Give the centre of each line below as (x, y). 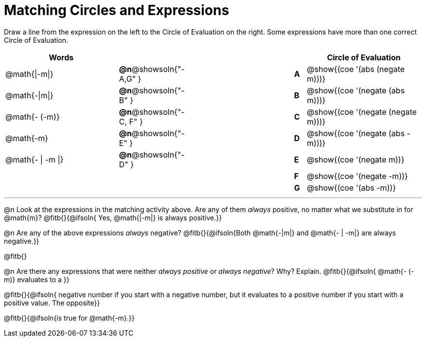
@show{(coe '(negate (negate (362, 112)
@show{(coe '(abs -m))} (352, 188)
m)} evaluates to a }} (37, 279)
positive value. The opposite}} (52, 303)
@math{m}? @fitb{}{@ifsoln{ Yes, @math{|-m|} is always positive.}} (113, 217)
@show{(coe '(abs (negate (356, 69)
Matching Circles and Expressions (117, 10)
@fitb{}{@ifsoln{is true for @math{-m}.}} (69, 318)
